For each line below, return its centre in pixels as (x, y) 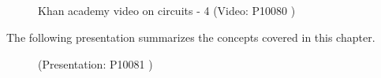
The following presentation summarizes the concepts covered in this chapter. (191, 37)
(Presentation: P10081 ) (95, 63)
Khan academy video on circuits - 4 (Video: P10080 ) (167, 11)
